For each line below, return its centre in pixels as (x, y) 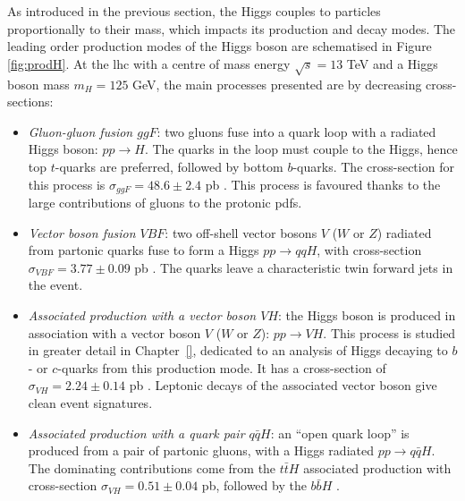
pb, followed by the (254, 485)
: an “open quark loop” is (340, 433)
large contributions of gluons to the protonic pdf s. (165, 202)
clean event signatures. (90, 402)
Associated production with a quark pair (136, 433)
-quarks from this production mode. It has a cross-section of (222, 367)
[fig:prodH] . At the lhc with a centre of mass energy (149, 63)
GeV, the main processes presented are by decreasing (277, 84)
